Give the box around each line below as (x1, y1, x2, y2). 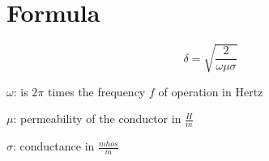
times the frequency (47, 83, 146, 100)
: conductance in (13, 138, 95, 155)
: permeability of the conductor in (13, 110, 181, 127)
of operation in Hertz (158, 83, 263, 100)
